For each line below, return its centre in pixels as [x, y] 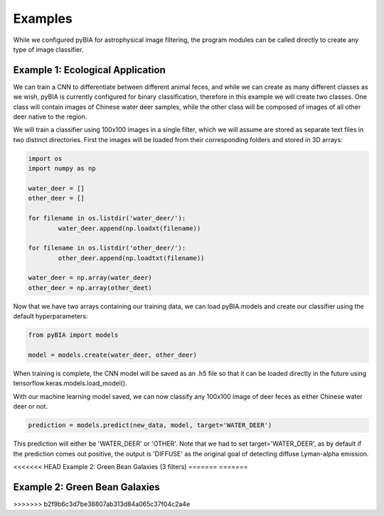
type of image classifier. [48, 49]
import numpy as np [62, 168]
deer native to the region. [50, 117]
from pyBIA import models [73, 335]
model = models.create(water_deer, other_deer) [112, 355]
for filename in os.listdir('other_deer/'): [107, 248]
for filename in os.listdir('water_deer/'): [107, 218]
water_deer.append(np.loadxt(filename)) [129, 228]
